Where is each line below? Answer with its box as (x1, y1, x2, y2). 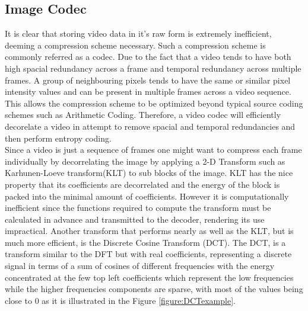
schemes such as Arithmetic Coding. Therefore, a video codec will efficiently (5, 108, 281, 121)
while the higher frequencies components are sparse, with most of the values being (5, 283, 303, 295)
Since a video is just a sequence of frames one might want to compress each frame (5, 143, 302, 156)
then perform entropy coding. (5, 132, 112, 144)
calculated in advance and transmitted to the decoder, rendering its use (5, 213, 265, 225)
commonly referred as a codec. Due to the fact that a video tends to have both (5, 50, 291, 63)
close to (5, 294, 32, 306)
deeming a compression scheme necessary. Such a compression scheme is (5, 39, 266, 51)
